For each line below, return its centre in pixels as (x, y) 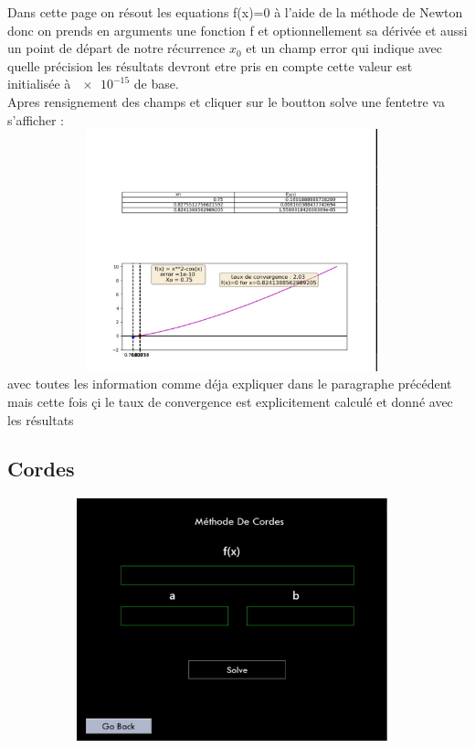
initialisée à (39, 84)
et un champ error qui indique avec (344, 48)
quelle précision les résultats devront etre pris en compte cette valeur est (210, 65)
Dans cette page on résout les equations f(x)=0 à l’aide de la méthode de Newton (235, 12)
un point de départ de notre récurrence (116, 48)
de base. (156, 84)
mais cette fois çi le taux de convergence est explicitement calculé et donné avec (230, 401)
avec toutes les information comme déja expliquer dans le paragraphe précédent (230, 384)
